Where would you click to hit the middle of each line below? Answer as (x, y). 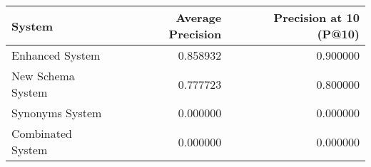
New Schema (43, 76)
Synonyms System (57, 113)
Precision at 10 (316, 17)
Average (199, 17)
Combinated (42, 133)
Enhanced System (56, 55)
